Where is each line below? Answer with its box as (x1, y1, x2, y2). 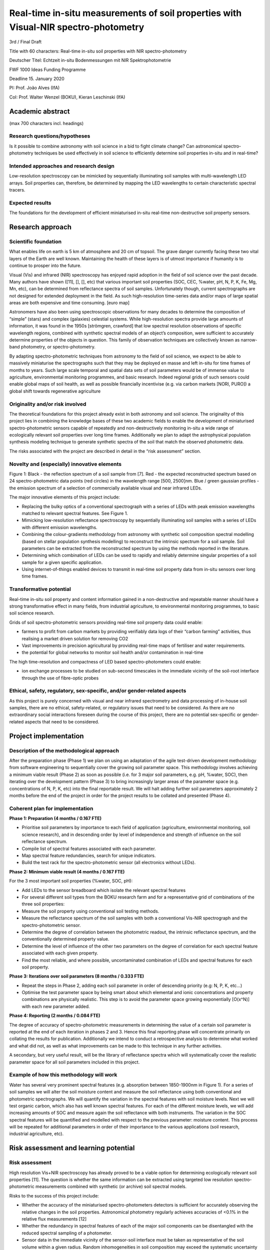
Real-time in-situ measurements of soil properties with (9, 7, 242, 18)
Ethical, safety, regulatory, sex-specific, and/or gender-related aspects (9, 687, 186, 694)
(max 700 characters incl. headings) (9, 120, 84, 126)
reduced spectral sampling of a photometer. (21, 1230, 112, 1236)
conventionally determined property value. (21, 936, 109, 942)
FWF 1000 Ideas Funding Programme (9, 66, 86, 72)
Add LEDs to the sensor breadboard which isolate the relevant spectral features (21, 887, 186, 893)
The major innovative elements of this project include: (9, 494, 120, 500)
